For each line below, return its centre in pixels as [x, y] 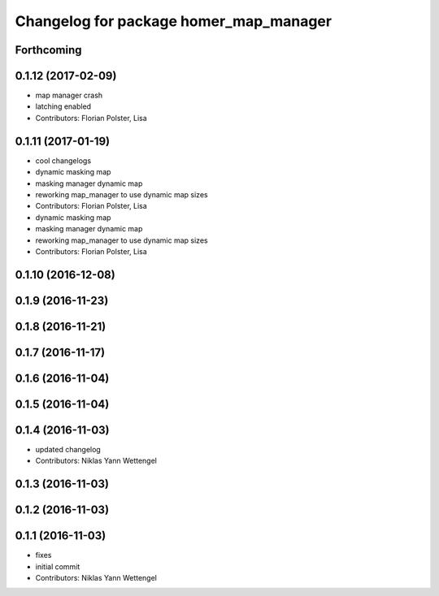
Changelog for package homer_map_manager [174, 21]
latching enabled [63, 106]
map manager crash [69, 95]
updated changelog [68, 449]
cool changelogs [63, 160]
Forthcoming [48, 50]
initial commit [58, 566]
